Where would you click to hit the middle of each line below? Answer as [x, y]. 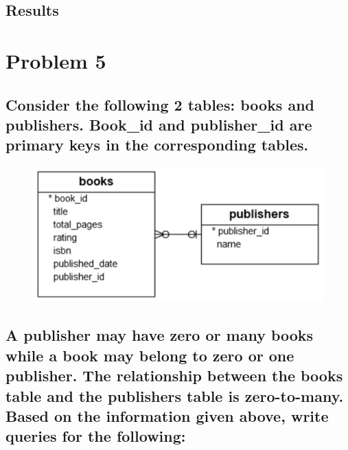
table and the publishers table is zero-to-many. [175, 395]
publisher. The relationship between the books [174, 375]
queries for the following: [96, 436]
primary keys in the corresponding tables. [157, 145]
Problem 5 [56, 60]
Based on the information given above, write [167, 415]
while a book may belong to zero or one [150, 355]
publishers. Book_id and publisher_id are [159, 124]
